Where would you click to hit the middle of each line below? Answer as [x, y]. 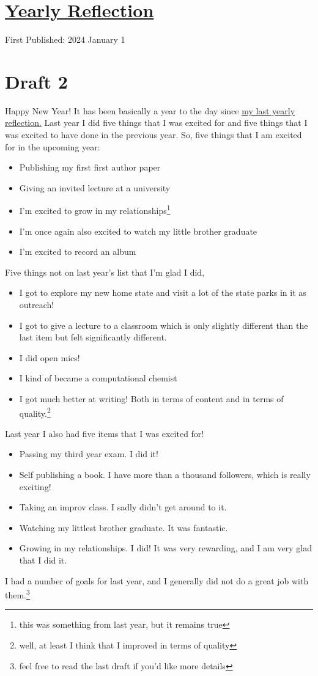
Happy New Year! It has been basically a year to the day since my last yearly [150, 110]
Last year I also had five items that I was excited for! [105, 433]
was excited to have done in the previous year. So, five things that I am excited [153, 135]
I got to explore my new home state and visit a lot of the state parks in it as [163, 292]
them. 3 [17, 594]
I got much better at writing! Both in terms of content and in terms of [151, 399]
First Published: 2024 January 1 [65, 39]
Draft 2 [36, 81]
